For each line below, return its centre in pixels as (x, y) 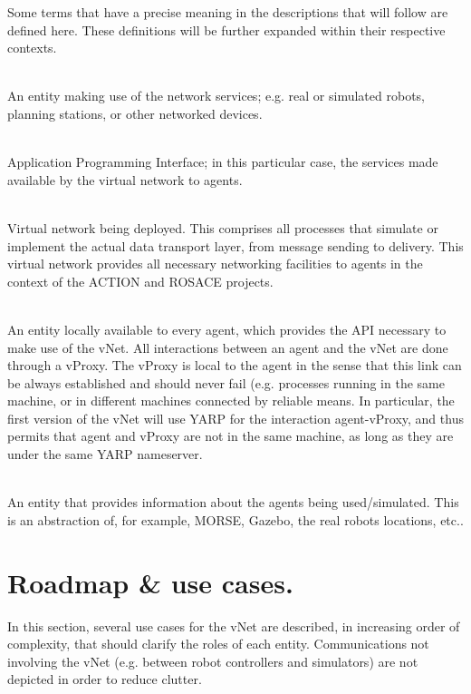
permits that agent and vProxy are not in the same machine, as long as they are (231, 436)
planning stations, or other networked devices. (135, 113)
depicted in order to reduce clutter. (105, 679)
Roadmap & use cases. (150, 582)
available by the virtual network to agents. (125, 179)
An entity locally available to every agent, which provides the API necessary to (227, 329)
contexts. (32, 48)
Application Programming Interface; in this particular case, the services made (223, 162)
